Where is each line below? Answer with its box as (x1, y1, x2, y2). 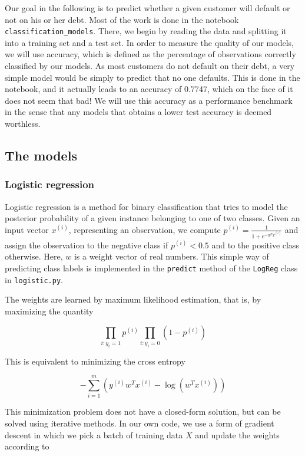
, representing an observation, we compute (68, 223, 221, 235)
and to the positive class (211, 238, 299, 251)
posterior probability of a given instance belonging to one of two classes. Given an (5, 212, 300, 224)
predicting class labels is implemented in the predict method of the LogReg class (5, 261, 298, 274)
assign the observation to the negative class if (5, 238, 168, 251)
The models (5, 146, 77, 164)
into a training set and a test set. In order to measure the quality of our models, (5, 36, 294, 48)
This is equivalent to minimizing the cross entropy (5, 355, 185, 367)
